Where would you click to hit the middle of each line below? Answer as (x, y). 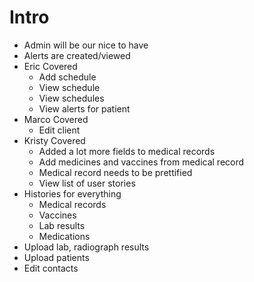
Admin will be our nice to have (86, 45)
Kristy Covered (54, 140)
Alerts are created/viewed (77, 55)
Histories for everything (72, 193)
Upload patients (56, 257)
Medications (64, 236)
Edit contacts (51, 268)
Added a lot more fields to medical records (127, 151)
